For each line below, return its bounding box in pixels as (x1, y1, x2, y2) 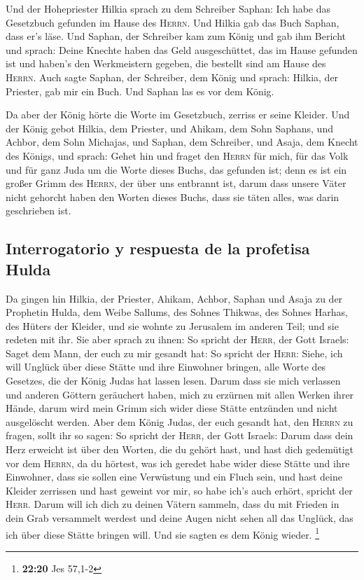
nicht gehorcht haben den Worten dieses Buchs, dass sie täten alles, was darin (6, 189, 339, 204)
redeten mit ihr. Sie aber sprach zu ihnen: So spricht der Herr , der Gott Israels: (6, 332, 349, 347)
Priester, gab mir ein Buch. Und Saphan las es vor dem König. (6, 83, 274, 98)
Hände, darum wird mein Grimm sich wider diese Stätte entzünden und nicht (6, 401, 338, 415)
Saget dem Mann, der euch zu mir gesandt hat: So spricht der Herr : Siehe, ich (6, 345, 343, 360)
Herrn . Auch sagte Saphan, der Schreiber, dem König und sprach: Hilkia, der (6, 69, 339, 84)
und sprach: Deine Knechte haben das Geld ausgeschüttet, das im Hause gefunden (6, 42, 358, 57)
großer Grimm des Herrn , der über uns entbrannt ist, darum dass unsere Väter (6, 176, 346, 191)
